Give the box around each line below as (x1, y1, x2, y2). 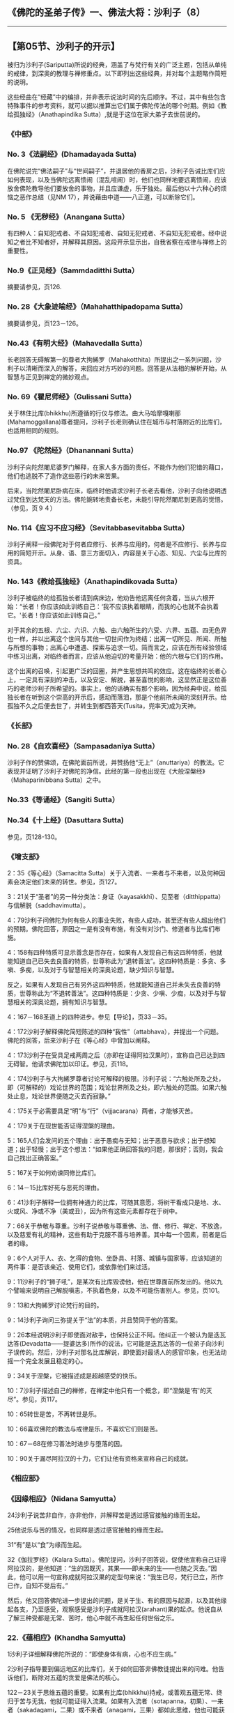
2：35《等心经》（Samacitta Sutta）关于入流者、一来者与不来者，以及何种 (7, 868, 219, 877)
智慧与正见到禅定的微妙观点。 (7, 373, 93, 381)
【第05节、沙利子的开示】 (7, 40, 120, 52)
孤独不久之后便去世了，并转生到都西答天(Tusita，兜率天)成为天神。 (7, 702, 200, 710)
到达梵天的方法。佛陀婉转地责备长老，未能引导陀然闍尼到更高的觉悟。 (25, 495, 227, 503)
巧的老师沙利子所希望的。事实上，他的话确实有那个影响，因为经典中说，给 (7, 684, 221, 693)
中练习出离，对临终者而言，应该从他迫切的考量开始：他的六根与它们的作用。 (7, 652, 227, 661)
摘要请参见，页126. (7, 283, 62, 291)
